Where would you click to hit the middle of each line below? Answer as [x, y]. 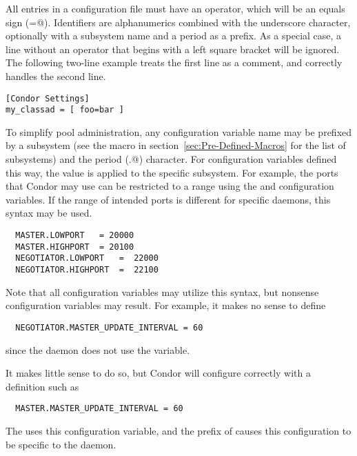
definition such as [42, 386]
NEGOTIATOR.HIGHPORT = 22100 [87, 270]
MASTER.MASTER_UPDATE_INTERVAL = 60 [99, 409]
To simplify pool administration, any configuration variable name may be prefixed [179, 131]
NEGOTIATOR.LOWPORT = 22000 [87, 258]
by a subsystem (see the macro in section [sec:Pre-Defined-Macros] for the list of [176, 145]
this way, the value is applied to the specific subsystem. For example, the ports [172, 172]
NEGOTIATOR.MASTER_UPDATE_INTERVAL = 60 [109, 327]
